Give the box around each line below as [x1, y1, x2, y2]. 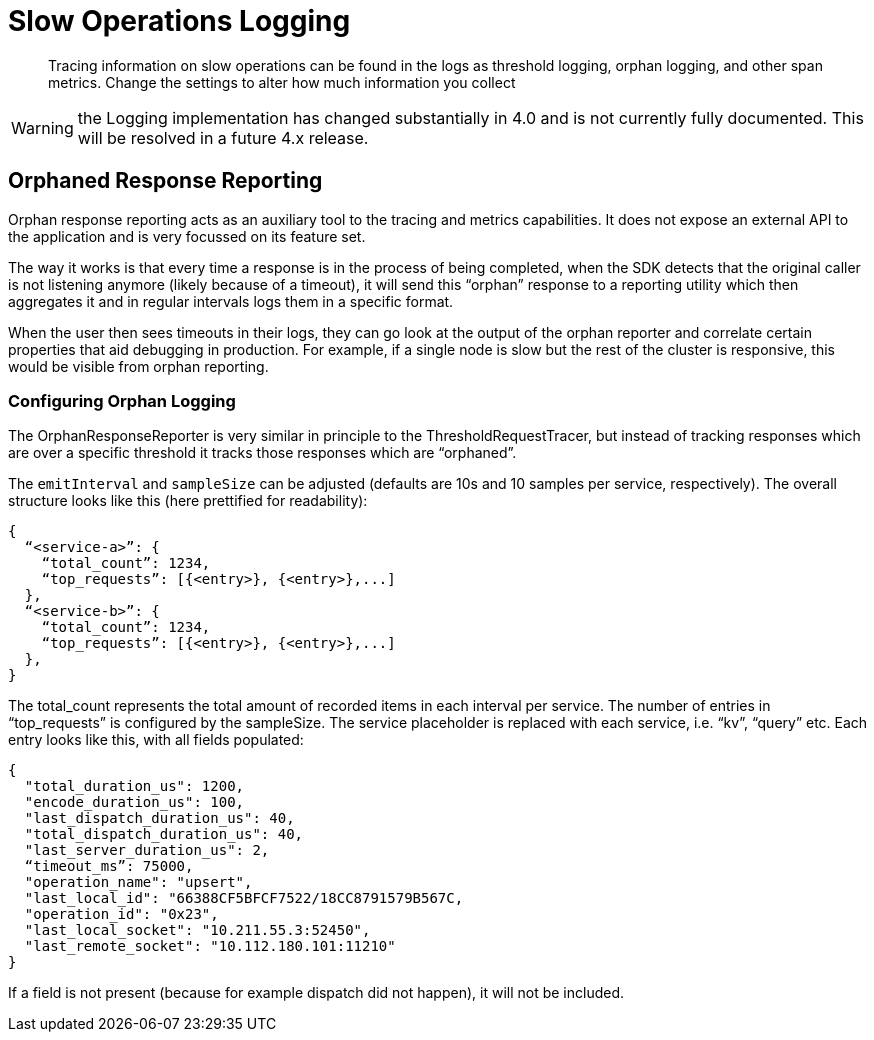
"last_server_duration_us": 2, [24, 842, 270, 859]
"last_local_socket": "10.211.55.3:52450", [24, 922, 371, 939]
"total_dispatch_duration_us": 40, [24, 826, 304, 843]
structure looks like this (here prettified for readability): [8, 492, 368, 510]
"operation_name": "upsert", [24, 874, 253, 891]
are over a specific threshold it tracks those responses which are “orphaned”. [8, 444, 517, 462]
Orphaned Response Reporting [8, 168, 323, 194]
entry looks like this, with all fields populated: [8, 731, 304, 749]
